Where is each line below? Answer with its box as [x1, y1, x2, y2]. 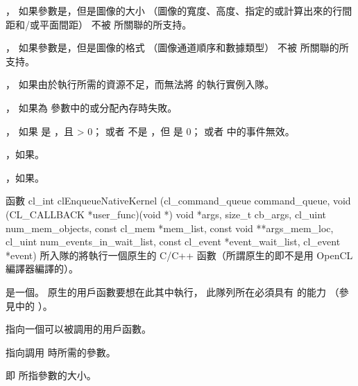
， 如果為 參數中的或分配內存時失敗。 [6, 100, 178, 114]
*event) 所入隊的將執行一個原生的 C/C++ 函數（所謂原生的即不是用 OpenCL [6, 247, 353, 262]
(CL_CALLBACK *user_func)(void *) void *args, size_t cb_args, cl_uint [6, 207, 327, 221]
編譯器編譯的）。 [6, 261, 78, 276]
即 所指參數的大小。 [6, 368, 96, 383]
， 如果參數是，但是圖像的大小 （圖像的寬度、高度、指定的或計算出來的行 [6, 3, 343, 17]
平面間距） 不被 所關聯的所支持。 [39, 17, 192, 31]
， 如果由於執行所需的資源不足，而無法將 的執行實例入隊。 [6, 77, 275, 91]
